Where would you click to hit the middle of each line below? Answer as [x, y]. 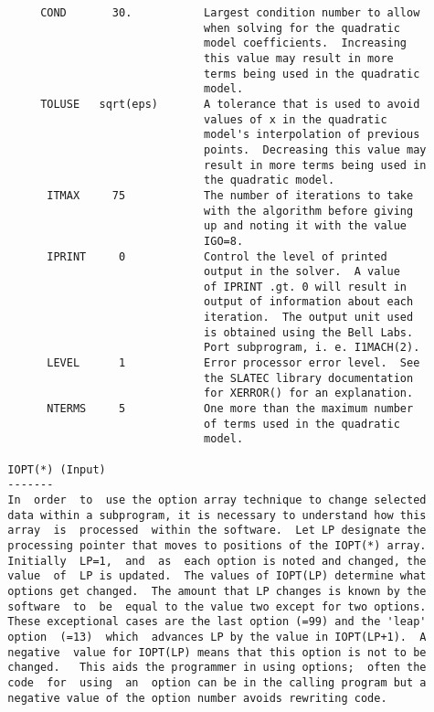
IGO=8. [224, 241]
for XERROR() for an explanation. [309, 393]
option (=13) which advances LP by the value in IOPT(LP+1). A [217, 637]
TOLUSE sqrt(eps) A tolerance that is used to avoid [230, 104]
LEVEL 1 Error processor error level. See [233, 363]
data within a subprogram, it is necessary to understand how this [217, 515]
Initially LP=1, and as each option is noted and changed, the [217, 561]
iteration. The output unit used [309, 318]
